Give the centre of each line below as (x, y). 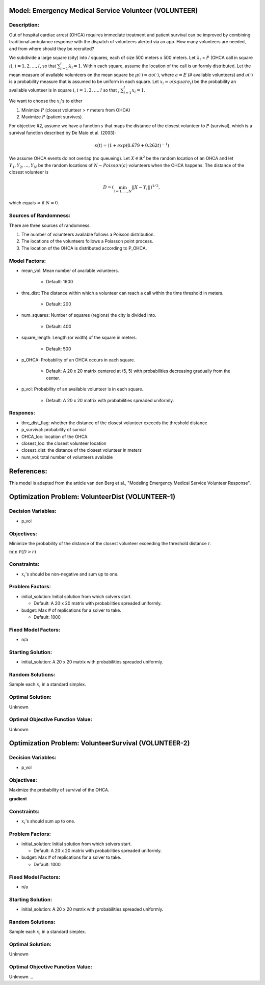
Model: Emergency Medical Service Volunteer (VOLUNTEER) (104, 11)
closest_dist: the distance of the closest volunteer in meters (81, 450)
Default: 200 (58, 304)
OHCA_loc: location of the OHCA (54, 437)
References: (28, 471)
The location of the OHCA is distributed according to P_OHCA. (84, 248)
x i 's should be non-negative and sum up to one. (70, 575)
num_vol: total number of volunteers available (67, 457)
